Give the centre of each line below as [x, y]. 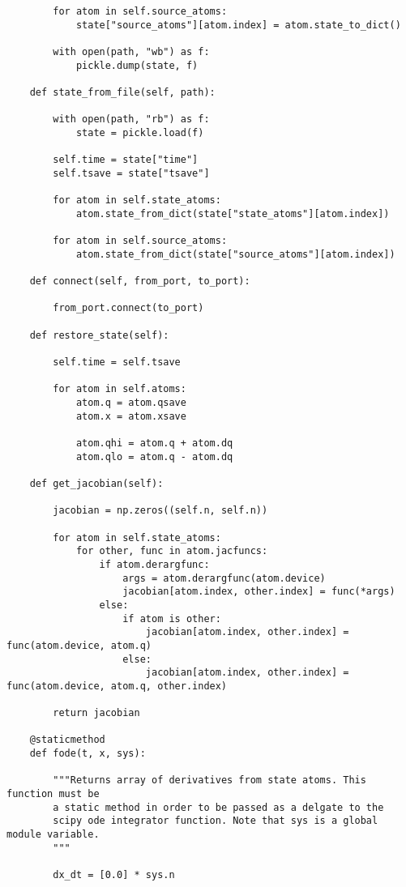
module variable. [53, 835]
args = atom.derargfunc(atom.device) [224, 578]
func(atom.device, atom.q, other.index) [117, 686]
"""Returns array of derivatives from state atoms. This [209, 780]
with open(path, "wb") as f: [131, 51]
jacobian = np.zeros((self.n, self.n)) [160, 511]
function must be [53, 794]
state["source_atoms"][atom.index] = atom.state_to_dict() [238, 25]
